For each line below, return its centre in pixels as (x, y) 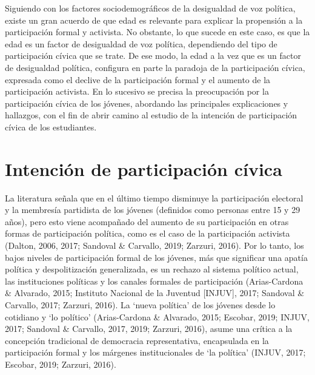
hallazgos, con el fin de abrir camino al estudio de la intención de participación (151, 115)
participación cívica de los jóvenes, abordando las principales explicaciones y (147, 103)
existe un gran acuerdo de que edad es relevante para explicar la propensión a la (154, 20)
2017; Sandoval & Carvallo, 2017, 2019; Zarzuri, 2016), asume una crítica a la (149, 329)
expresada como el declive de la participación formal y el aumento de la (138, 79)
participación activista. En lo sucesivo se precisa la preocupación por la (137, 91)
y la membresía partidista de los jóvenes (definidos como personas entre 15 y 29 (153, 210)
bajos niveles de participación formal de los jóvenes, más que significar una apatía (156, 257)
